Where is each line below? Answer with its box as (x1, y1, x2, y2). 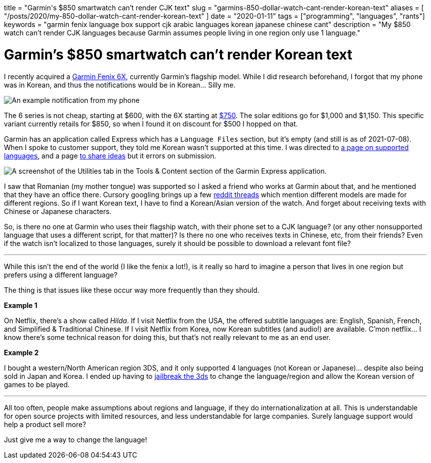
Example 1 (4, 301, 37, 309)
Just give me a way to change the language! (4, 435, 147, 444)
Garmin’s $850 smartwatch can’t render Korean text (4, 46, 352, 63)
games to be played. (4, 380, 70, 389)
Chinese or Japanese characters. (4, 207, 112, 216)
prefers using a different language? (4, 270, 118, 279)
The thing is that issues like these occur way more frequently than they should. (4, 285, 260, 294)
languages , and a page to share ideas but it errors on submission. (4, 151, 216, 160)
